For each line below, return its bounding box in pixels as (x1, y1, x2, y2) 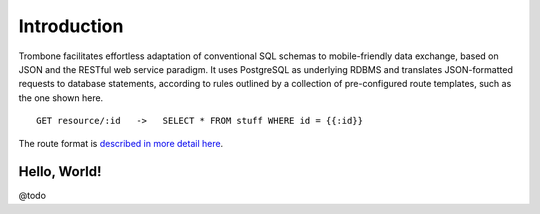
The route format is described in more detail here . (18, 137, 224, 149)
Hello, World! (18, 163, 102, 180)
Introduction (18, 15, 124, 37)
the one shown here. (18, 91, 104, 104)
